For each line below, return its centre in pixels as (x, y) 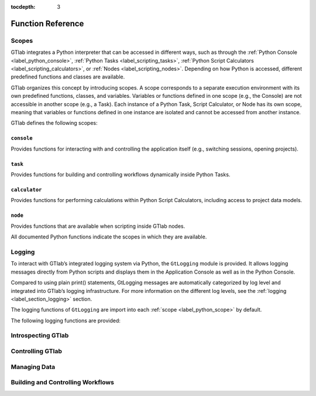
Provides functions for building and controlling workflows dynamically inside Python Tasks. (121, 175)
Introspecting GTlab (40, 336)
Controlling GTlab (37, 351)
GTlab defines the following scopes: (54, 123)
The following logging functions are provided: (66, 320)
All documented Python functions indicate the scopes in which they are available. (109, 237)
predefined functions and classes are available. (68, 77)
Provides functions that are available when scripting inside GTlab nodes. (98, 226)
